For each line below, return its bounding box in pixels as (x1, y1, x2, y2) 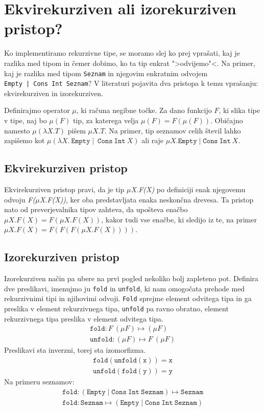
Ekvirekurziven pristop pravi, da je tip (4, 184, 125, 194)
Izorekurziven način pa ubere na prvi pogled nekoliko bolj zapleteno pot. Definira (4, 273, 258, 284)
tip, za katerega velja (73, 115, 139, 125)
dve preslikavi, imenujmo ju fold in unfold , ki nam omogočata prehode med (4, 283, 245, 293)
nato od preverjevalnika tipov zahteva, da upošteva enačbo (4, 204, 188, 215)
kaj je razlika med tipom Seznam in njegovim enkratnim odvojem (4, 67, 208, 78)
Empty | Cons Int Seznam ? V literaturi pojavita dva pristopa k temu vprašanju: (4, 78, 258, 88)
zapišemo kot (4, 135, 45, 146)
